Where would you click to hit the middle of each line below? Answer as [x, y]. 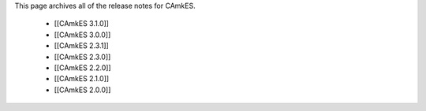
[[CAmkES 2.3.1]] [82, 46]
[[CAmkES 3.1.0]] [82, 24]
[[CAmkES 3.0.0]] [82, 35]
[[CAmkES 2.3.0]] [82, 57]
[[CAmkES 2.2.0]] [82, 68]
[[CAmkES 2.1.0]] [82, 79]
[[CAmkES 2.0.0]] [82, 90]
